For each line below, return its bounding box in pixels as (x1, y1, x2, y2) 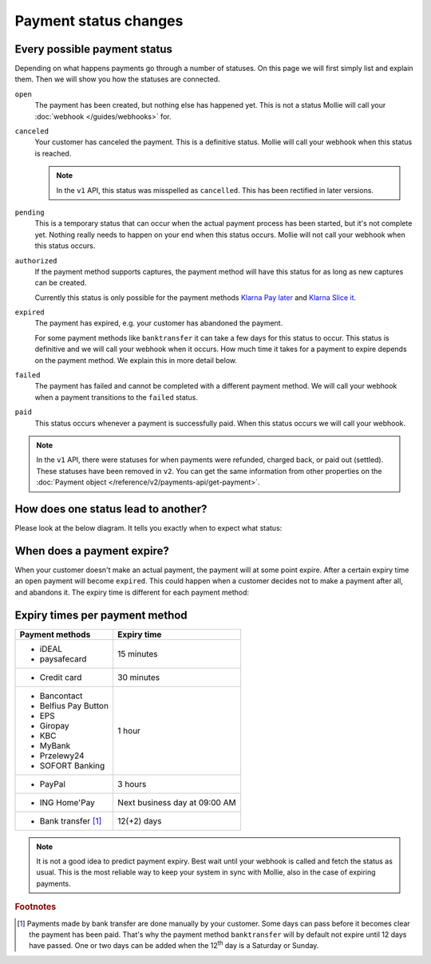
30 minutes (117, 671, 160, 682)
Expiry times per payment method (14, 608, 188, 622)
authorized (14, 256, 57, 265)
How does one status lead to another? (14, 502, 208, 516)
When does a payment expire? (14, 543, 169, 558)
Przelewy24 (39, 750, 85, 761)
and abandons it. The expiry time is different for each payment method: (14, 587, 250, 597)
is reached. (34, 148, 72, 158)
